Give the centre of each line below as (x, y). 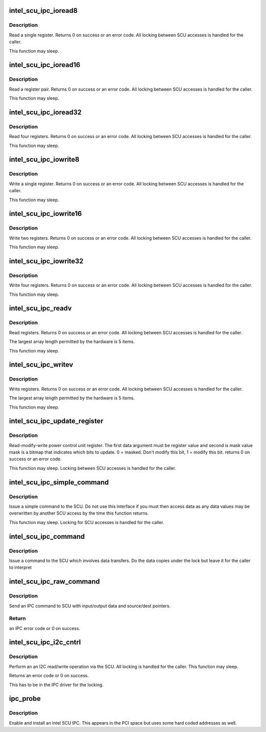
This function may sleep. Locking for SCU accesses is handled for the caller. (87, 522)
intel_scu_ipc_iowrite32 (46, 261)
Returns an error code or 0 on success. (49, 676)
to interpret (20, 567)
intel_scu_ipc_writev (41, 365)
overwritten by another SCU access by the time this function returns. (79, 513)
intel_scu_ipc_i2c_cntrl (45, 643)
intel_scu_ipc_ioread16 (45, 65)
